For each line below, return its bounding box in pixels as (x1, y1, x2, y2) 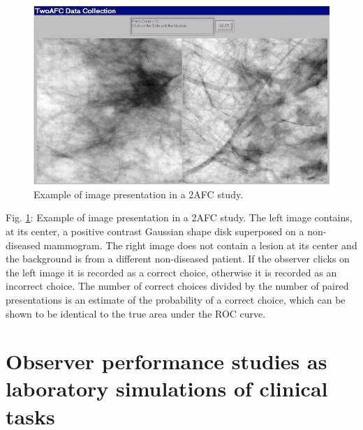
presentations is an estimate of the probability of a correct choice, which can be (6, 292, 346, 306)
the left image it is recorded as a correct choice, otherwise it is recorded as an (6, 265, 337, 279)
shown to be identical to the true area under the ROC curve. (6, 306, 266, 320)
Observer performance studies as (6, 347, 327, 376)
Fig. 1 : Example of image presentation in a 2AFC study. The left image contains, (6, 210, 353, 225)
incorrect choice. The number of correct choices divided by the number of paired (6, 279, 349, 293)
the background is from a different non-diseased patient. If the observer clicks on (6, 251, 350, 266)
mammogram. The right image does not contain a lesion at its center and (43, 237, 357, 252)
